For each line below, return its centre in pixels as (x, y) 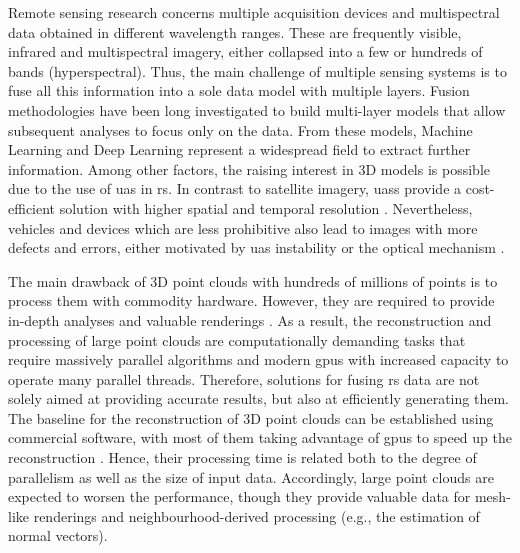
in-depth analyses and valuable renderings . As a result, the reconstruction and (250, 319)
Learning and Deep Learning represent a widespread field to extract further (239, 149)
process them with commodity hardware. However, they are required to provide (251, 300)
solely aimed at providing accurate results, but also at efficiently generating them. (258, 398)
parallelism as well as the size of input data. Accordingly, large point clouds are (251, 476)
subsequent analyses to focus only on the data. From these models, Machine (240, 129)
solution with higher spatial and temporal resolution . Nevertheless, (266, 207)
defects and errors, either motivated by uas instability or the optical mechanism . (256, 247)
